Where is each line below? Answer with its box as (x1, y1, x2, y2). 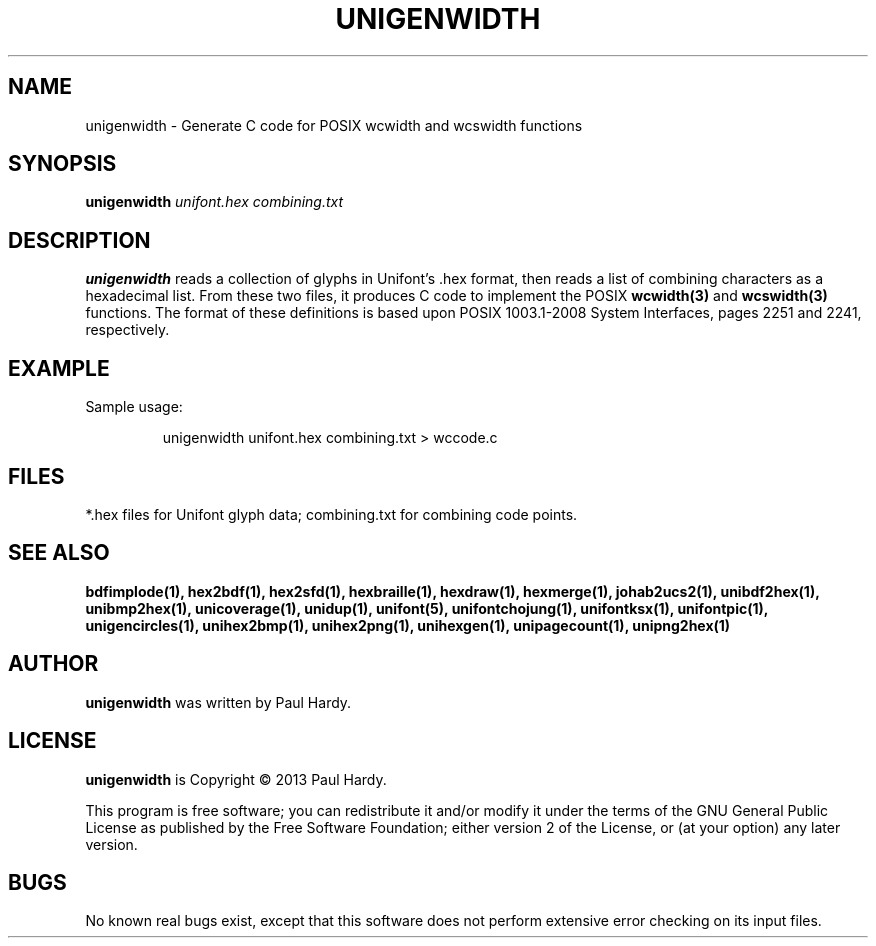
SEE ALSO (8, 540, 110, 566)
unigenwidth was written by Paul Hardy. (85, 693, 352, 711)
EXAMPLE (8, 355, 110, 381)
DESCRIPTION (8, 227, 151, 253)
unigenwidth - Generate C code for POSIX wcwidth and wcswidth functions (85, 116, 583, 134)
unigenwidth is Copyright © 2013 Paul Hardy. (85, 770, 387, 788)
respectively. (85, 321, 170, 339)
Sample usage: (85, 398, 183, 416)
